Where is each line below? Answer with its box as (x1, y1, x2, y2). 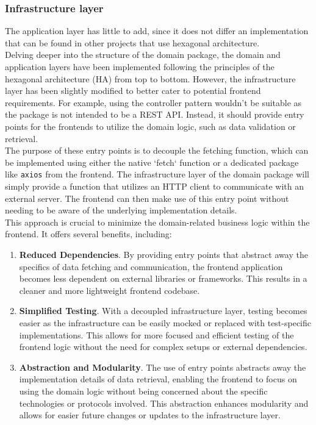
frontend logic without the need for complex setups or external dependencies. (19, 340, 307, 353)
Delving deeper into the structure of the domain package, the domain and (5, 48, 281, 61)
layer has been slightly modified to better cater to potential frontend (5, 84, 261, 97)
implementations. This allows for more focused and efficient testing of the (19, 328, 294, 341)
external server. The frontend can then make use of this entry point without (5, 191, 289, 204)
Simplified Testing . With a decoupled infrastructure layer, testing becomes (19, 304, 307, 317)
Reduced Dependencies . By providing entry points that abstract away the (19, 248, 308, 260)
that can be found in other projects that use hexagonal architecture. (5, 36, 260, 49)
